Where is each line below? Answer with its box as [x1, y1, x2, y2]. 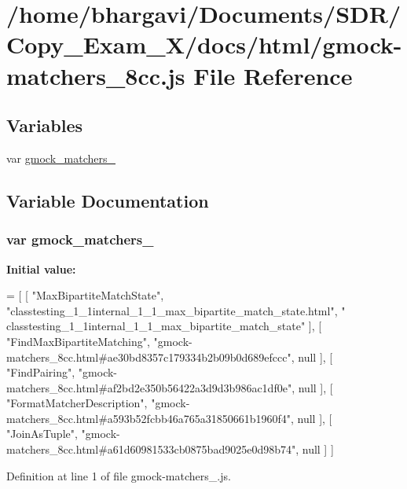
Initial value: [6, 260, 76, 277]
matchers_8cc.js [6, 59, 185, 91]
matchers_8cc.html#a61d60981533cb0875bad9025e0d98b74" [6, 441, 296, 458]
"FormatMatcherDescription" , [6, 395, 148, 411]
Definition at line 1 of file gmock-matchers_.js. [6, 467, 231, 483]
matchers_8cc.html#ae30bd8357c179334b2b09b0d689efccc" [6, 348, 291, 365]
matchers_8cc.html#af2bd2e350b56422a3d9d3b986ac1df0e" [6, 379, 292, 395]
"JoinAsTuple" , [6, 425, 78, 442]
